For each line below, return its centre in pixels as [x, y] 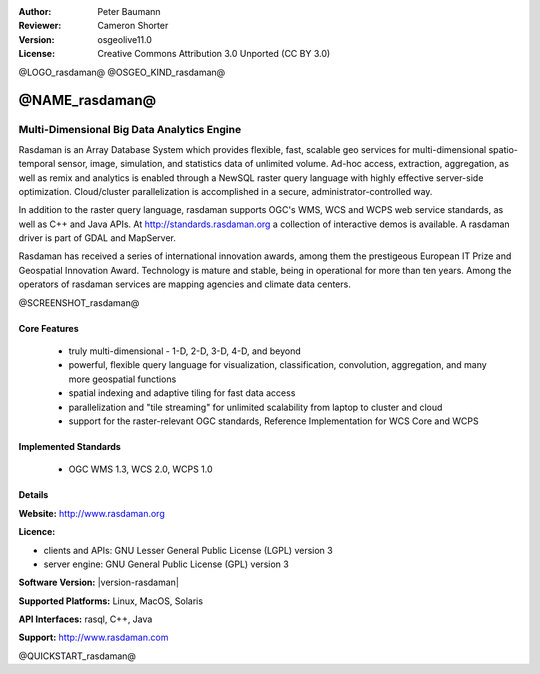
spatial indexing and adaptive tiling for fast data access [182, 393]
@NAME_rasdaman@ [87, 100]
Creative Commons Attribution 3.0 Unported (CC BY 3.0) [214, 54]
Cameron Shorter [133, 26]
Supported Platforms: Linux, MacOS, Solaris [111, 601]
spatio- [503, 149]
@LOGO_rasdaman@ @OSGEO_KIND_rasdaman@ [122, 72]
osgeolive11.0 [124, 39]
